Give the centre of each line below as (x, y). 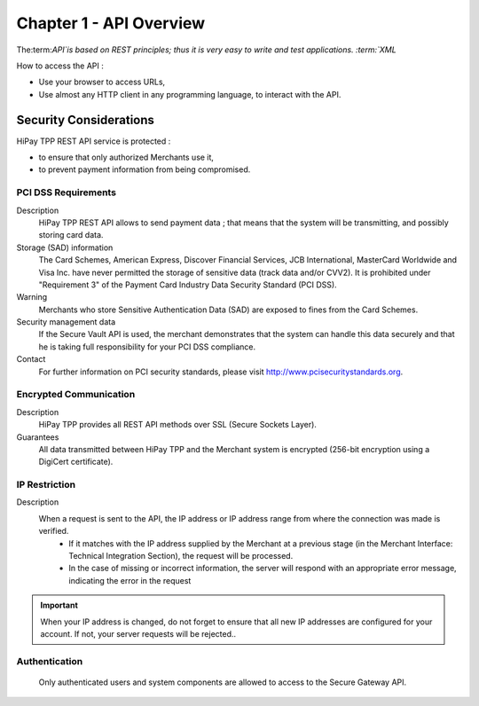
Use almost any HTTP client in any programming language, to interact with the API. (190, 94)
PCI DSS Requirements (67, 192)
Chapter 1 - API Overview (111, 23)
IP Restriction (46, 485)
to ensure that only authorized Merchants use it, (126, 157)
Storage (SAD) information (65, 247)
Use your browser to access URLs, (102, 82)
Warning (32, 297)
